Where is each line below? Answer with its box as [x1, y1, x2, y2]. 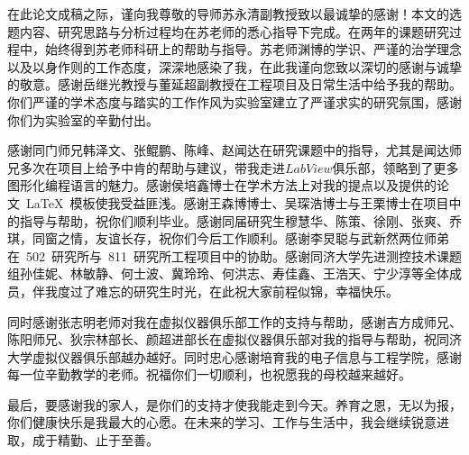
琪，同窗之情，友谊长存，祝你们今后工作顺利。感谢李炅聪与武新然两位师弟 [7, 229, 449, 248]
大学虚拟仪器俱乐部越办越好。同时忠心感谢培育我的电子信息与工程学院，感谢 [7, 347, 462, 366]
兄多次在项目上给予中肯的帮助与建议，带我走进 [7, 158, 285, 177]
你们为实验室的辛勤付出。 [7, 110, 159, 129]
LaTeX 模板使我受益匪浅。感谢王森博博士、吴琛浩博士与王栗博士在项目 [25, 193, 449, 212]
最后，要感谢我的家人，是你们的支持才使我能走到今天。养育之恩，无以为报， [7, 395, 462, 414]
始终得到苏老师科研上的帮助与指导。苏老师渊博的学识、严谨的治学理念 [44, 40, 462, 59]
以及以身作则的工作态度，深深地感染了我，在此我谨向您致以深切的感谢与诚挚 [7, 57, 462, 76]
